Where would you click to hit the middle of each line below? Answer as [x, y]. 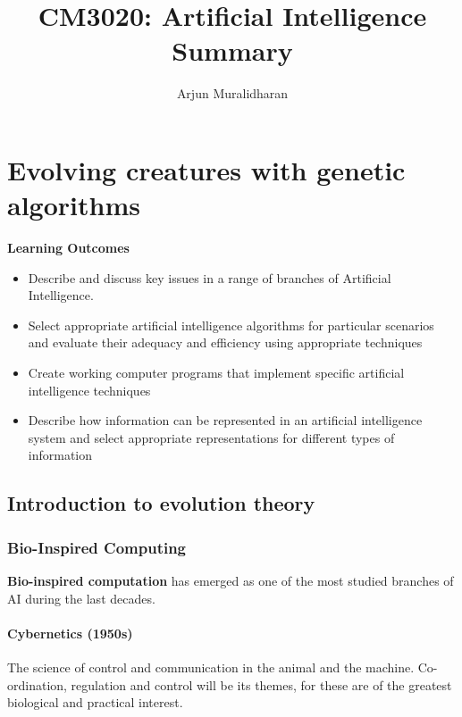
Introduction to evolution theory [161, 503]
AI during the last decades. [81, 598]
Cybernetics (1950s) [70, 633]
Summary [232, 50]
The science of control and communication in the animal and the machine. [211, 667]
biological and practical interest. [95, 702]
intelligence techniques [89, 390]
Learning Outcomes [68, 248]
